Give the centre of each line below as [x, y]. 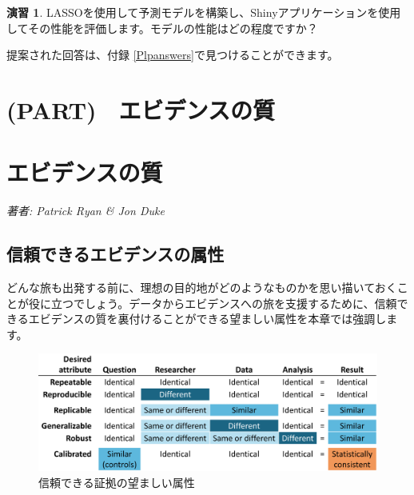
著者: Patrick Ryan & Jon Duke [86, 211]
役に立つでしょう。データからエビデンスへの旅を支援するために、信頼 [213, 303]
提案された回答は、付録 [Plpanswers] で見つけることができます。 [173, 55]
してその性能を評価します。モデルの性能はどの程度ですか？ [162, 28]
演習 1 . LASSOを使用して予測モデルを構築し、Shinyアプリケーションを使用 [204, 12]
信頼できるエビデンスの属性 [115, 254]
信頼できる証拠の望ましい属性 [117, 483]
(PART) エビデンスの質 [141, 109]
